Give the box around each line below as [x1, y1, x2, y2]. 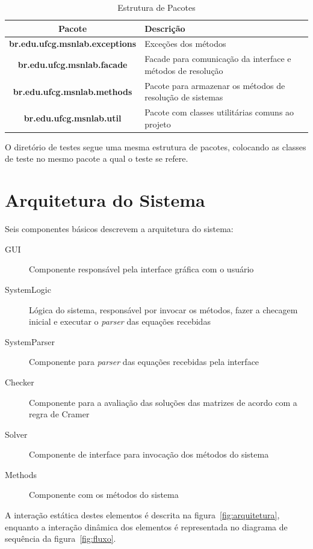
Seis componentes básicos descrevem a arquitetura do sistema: [5, 222, 234, 235]
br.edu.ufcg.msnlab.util [23, 111, 122, 124]
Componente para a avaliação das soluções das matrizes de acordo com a [29, 396, 297, 408]
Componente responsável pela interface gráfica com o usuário [29, 263, 254, 275]
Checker [5, 375, 34, 388]
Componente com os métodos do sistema [29, 488, 179, 501]
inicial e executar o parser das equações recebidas [29, 315, 211, 328]
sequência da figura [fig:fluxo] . [5, 532, 116, 545]
